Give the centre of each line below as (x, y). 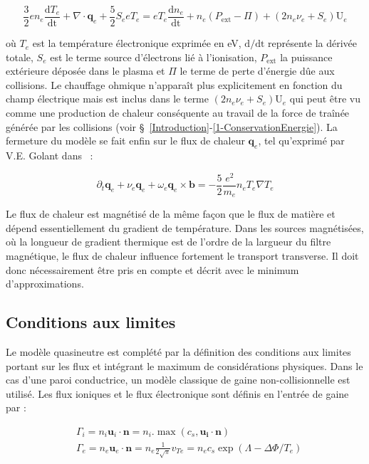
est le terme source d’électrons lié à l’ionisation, (154, 57)
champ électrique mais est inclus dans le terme (107, 99)
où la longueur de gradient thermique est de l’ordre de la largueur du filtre (168, 242)
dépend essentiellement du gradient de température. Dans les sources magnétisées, (185, 227)
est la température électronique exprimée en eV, (137, 43)
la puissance (306, 57)
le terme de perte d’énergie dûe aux (257, 71)
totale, (20, 57)
